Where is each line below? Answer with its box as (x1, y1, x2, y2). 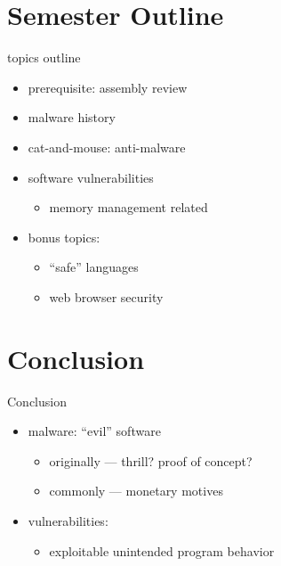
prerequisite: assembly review (28, 78, 188, 96)
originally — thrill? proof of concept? (49, 451, 253, 470)
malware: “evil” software (28, 422, 161, 440)
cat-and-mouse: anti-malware (28, 137, 186, 156)
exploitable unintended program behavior (49, 541, 275, 560)
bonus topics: (28, 227, 100, 246)
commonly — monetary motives (49, 481, 223, 500)
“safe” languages (49, 258, 139, 276)
